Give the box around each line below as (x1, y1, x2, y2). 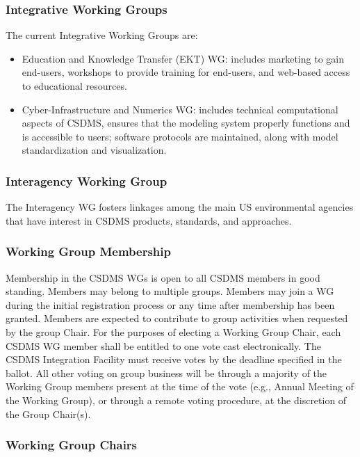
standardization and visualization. (22, 143, 167, 157)
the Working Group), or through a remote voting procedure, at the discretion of (6, 392, 347, 407)
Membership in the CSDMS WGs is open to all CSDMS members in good (6, 270, 320, 284)
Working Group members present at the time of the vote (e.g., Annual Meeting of (6, 379, 354, 394)
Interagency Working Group (6, 172, 167, 189)
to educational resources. (22, 79, 127, 93)
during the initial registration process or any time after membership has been (6, 297, 335, 312)
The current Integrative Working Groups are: (6, 28, 198, 42)
